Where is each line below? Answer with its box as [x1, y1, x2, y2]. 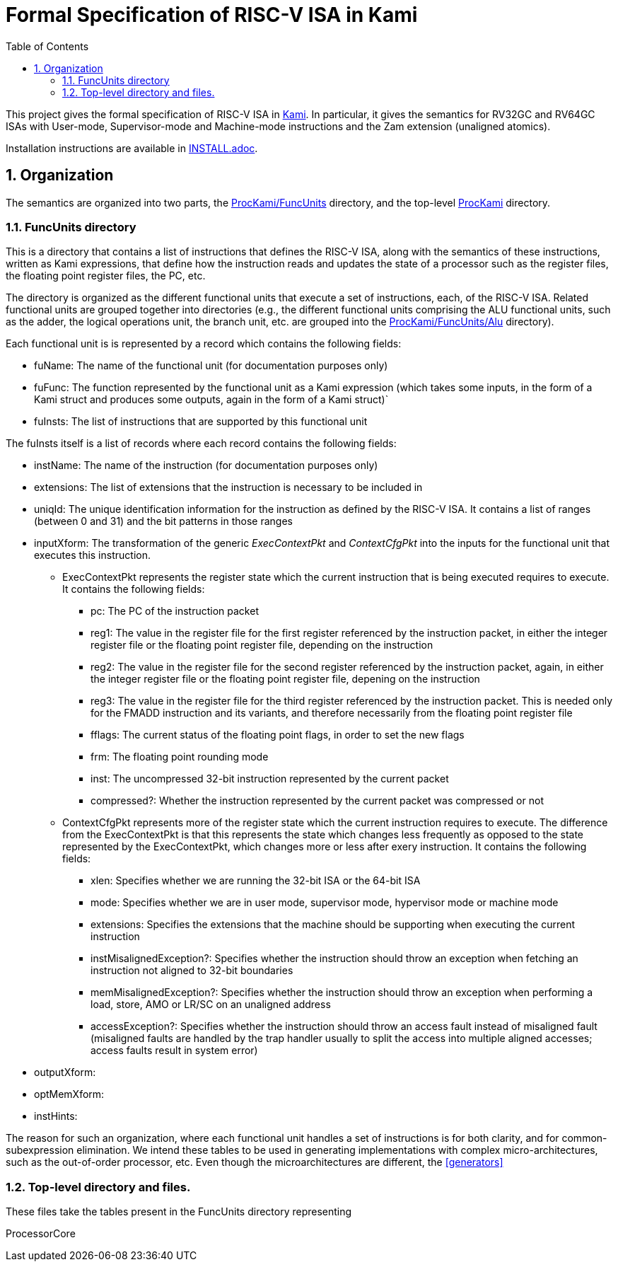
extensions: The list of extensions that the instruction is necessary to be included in [34, 481, 423, 494]
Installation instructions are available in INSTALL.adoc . [6, 141, 258, 154]
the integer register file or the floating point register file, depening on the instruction [91, 673, 480, 685]
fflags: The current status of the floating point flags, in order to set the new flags [91, 729, 465, 741]
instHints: [34, 1110, 78, 1123]
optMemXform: [34, 1088, 105, 1101]
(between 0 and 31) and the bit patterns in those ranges [34, 515, 293, 528]
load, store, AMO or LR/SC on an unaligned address [91, 998, 331, 1011]
